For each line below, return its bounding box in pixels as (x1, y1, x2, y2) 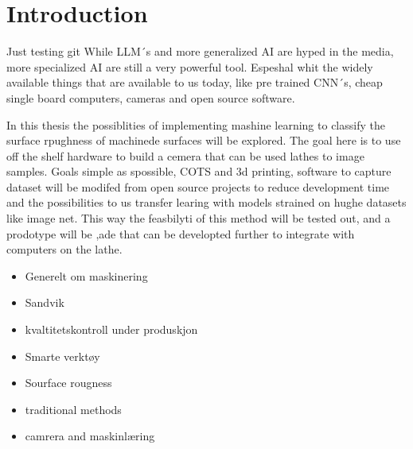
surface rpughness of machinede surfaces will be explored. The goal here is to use (6, 132, 401, 149)
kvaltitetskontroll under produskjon (25, 321, 198, 338)
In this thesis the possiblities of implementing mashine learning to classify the (6, 116, 385, 133)
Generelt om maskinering (25, 267, 148, 284)
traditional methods (25, 401, 122, 417)
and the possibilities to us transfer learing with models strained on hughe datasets (6, 194, 407, 211)
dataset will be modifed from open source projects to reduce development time (6, 178, 390, 195)
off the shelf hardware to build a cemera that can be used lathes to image (6, 147, 364, 164)
